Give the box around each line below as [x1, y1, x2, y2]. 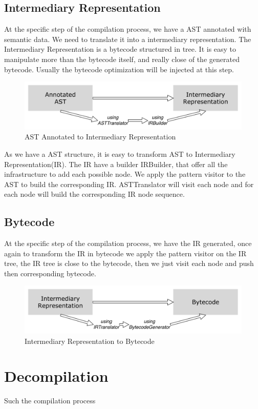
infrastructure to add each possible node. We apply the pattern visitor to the [4, 169, 246, 179]
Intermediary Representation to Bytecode [25, 335, 155, 346]
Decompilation [4, 365, 109, 386]
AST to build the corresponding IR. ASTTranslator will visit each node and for [4, 178, 254, 189]
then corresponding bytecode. [4, 268, 96, 278]
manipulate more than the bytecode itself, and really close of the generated [4, 53, 240, 64]
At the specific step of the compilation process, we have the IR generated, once [4, 238, 252, 249]
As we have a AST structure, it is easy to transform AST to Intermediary [4, 148, 235, 159]
